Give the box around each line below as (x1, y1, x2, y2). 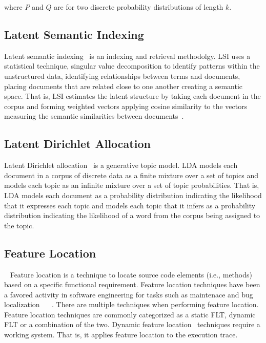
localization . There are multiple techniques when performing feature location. (4, 299, 259, 310)
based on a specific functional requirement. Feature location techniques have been (4, 279, 260, 290)
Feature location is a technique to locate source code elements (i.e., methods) (10, 269, 252, 280)
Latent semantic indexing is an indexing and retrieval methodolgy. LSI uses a (4, 50, 251, 61)
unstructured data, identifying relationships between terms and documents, (4, 70, 240, 81)
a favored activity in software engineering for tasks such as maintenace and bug (4, 289, 253, 299)
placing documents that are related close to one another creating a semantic (4, 80, 243, 91)
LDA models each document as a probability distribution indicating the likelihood (4, 189, 262, 200)
